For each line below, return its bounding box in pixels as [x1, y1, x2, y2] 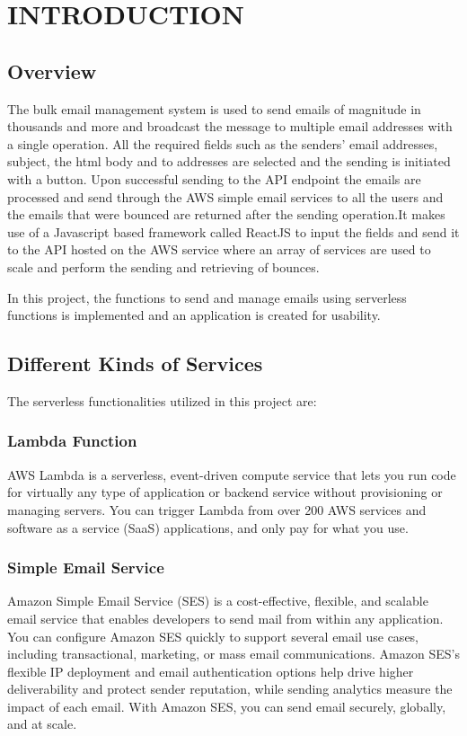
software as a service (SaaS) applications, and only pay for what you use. [7, 518, 409, 536]
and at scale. [7, 714, 77, 733]
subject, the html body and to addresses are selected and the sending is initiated [7, 152, 451, 171]
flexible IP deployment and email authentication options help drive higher [7, 661, 414, 680]
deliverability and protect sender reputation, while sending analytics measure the [7, 679, 453, 698]
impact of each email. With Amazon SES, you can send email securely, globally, [7, 696, 446, 715]
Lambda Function [7, 430, 137, 452]
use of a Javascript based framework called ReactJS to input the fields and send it [7, 222, 460, 241]
